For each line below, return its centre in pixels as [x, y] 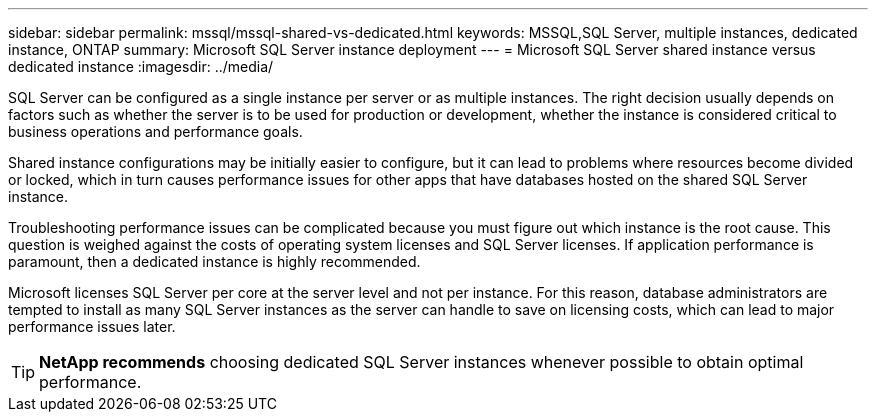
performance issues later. [92, 326]
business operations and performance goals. [155, 131]
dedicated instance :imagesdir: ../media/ [141, 66]
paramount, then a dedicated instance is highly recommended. [214, 261]
